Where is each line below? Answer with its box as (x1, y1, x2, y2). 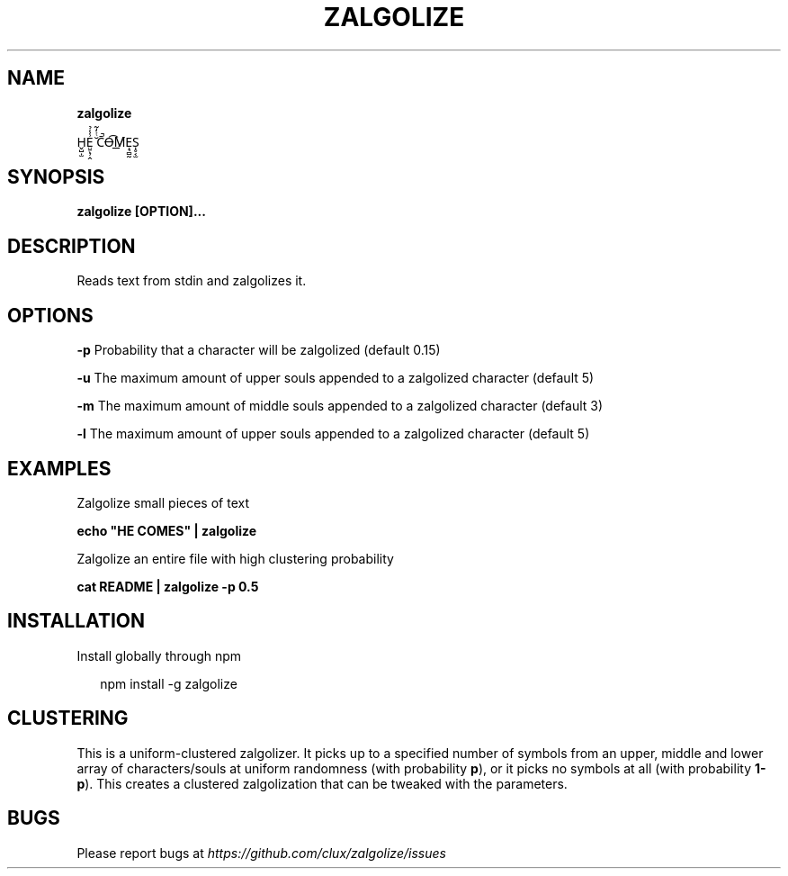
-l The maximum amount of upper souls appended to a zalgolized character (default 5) (76, 426, 590, 442)
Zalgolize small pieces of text (76, 494, 249, 510)
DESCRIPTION (7, 234, 136, 257)
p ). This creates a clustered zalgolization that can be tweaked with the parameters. (76, 775, 568, 791)
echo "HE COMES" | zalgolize (76, 522, 257, 538)
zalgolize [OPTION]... (76, 203, 206, 220)
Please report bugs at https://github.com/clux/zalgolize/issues (76, 844, 446, 861)
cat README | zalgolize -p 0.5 (76, 578, 259, 594)
